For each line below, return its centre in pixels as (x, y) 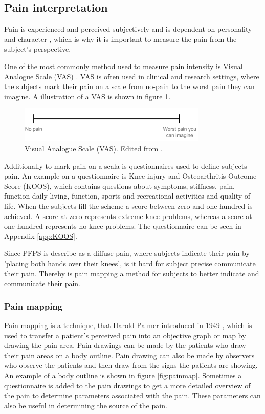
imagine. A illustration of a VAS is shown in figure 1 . (87, 96)
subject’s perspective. (38, 49)
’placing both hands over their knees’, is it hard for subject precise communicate (130, 263)
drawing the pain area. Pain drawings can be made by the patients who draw (125, 345)
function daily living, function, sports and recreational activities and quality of (127, 196)
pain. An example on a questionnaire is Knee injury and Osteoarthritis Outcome (130, 176)
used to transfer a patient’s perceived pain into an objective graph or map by (125, 335)
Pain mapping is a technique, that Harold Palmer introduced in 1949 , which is (128, 325)
